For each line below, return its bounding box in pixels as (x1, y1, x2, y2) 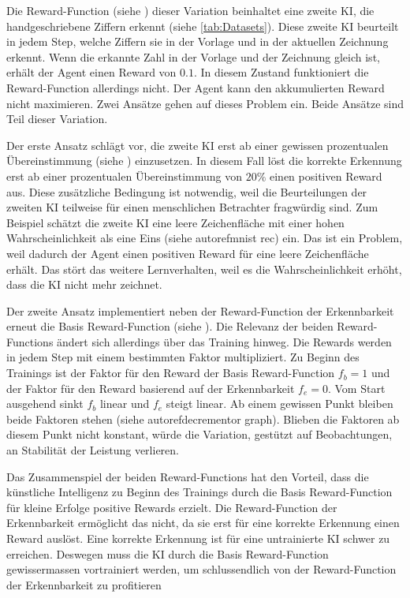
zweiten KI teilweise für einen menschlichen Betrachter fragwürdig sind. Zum (6, 199, 378, 215)
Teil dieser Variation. (6, 110, 108, 127)
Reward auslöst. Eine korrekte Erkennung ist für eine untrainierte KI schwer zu (6, 530, 390, 546)
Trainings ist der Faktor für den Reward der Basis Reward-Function (6, 364, 335, 381)
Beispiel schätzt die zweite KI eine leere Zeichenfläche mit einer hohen (6, 214, 345, 230)
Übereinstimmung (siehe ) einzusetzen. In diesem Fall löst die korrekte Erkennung (6, 152, 402, 169)
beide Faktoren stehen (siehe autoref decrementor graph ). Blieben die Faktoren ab (6, 410, 400, 427)
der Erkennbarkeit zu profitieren (6, 576, 162, 592)
